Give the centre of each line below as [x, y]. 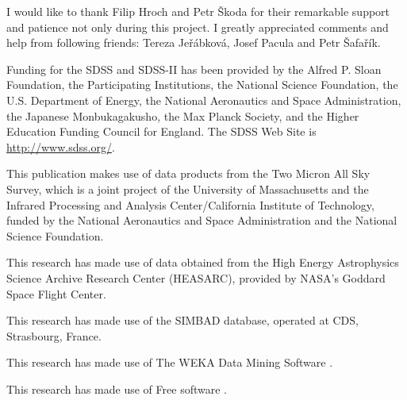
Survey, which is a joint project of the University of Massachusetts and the [188, 188]
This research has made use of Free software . [117, 388]
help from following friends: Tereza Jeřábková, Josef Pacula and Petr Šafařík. [194, 42]
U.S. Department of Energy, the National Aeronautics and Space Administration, [204, 100]
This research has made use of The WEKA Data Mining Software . [170, 362]
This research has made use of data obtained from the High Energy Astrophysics [203, 262]
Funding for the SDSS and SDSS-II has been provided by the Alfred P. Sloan [194, 69]
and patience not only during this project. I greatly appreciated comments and [198, 27]
